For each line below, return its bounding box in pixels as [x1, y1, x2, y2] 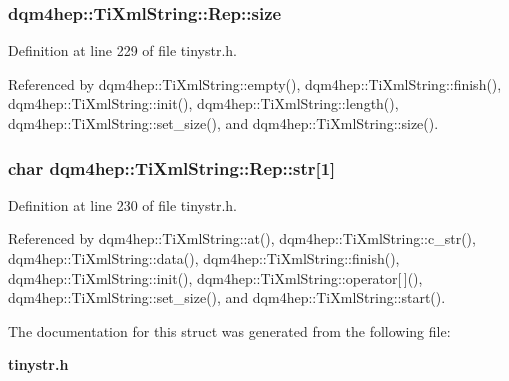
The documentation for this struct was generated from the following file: [8, 320, 451, 341]
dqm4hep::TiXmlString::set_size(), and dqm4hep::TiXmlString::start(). [8, 287, 446, 308]
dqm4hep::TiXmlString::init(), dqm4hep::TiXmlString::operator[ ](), [8, 267, 423, 288]
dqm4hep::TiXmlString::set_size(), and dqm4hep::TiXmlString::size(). [8, 113, 439, 133]
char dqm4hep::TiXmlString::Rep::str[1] [8, 155, 336, 180]
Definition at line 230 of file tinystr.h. [8, 194, 238, 215]
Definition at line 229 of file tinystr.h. [8, 40, 238, 61]
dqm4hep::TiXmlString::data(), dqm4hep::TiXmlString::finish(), [8, 248, 400, 268]
